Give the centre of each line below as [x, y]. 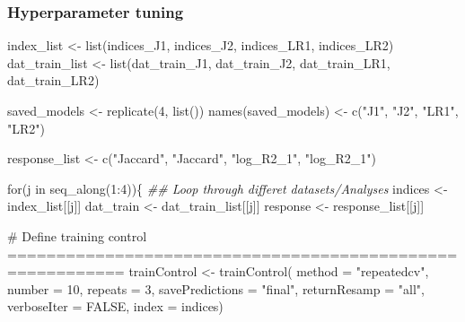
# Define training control [77, 235]
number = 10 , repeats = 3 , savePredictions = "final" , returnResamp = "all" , [216, 288]
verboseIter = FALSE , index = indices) [115, 306]
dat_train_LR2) [53, 80]
